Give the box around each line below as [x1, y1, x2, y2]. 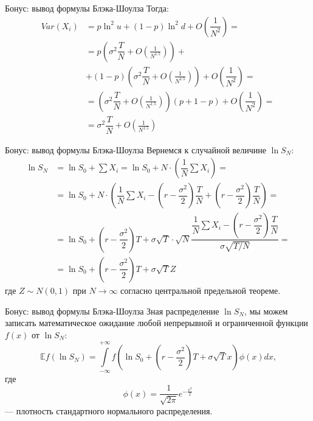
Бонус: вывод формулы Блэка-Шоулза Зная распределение [5, 304, 219, 317]
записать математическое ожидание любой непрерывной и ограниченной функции [5, 316, 308, 329]
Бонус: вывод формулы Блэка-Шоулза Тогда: [5, 2, 169, 14]
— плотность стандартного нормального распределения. [5, 404, 213, 417]
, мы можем [244, 304, 288, 317]
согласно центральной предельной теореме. [120, 284, 281, 296]
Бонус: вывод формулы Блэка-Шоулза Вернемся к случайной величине [5, 143, 267, 156]
